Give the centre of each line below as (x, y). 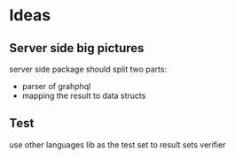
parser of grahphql (56, 86)
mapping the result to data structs (84, 95)
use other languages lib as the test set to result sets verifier (117, 144)
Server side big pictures (77, 48)
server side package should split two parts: (88, 69)
